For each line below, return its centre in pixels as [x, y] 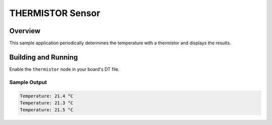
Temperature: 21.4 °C [47, 96]
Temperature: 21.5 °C [47, 110]
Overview [25, 31]
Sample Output [28, 82]
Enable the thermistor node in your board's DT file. [64, 69]
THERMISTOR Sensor [55, 13]
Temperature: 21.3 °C [47, 103]
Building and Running [44, 57]
